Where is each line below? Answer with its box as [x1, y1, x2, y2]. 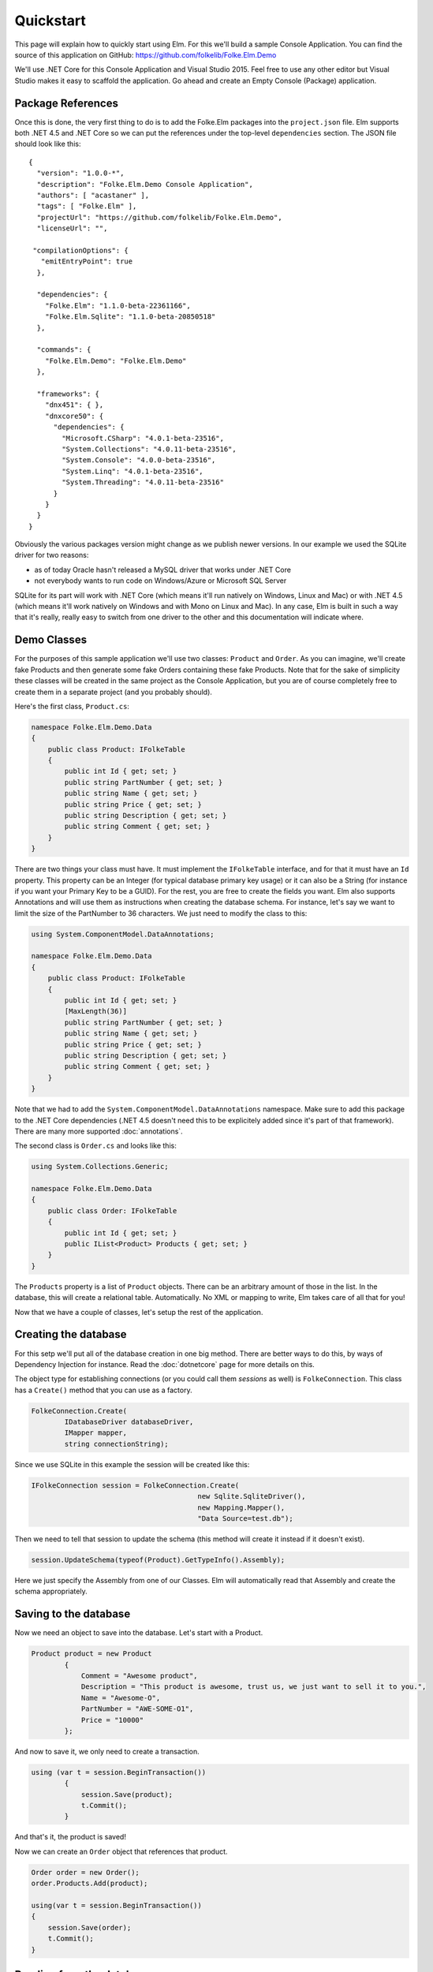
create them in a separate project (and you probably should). [14, 687, 213, 697]
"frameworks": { [36, 390, 100, 398]
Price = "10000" [80, 1716, 144, 1724]
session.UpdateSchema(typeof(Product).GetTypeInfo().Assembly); [31, 1555, 286, 1564]
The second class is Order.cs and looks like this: [14, 1141, 177, 1151]
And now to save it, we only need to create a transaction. [14, 1746, 200, 1756]
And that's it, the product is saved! [14, 1832, 126, 1842]
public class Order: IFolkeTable [47, 1206, 177, 1215]
